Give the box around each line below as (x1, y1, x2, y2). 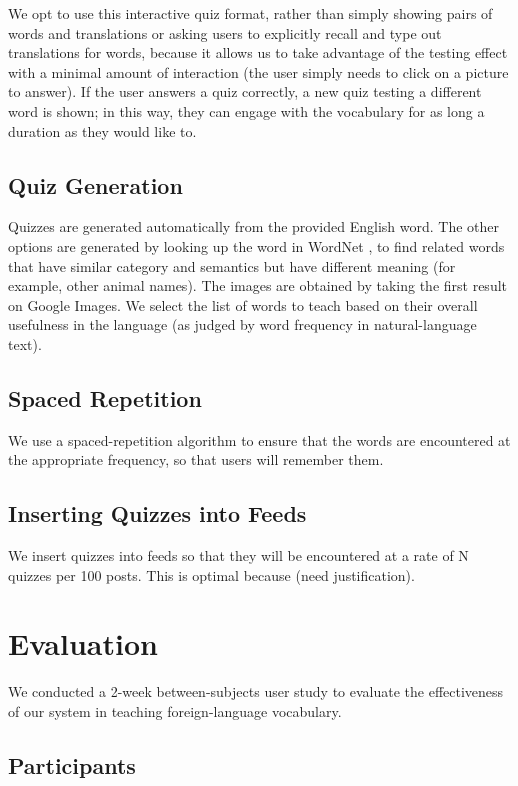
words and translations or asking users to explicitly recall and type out (8, 22, 442, 43)
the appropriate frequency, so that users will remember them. (8, 449, 384, 470)
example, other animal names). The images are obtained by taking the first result (8, 275, 507, 296)
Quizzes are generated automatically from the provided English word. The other (8, 216, 499, 237)
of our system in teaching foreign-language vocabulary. (8, 701, 342, 722)
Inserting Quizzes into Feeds (8, 498, 307, 529)
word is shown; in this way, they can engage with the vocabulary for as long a (8, 100, 485, 121)
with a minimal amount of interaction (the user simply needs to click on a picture (8, 61, 509, 82)
